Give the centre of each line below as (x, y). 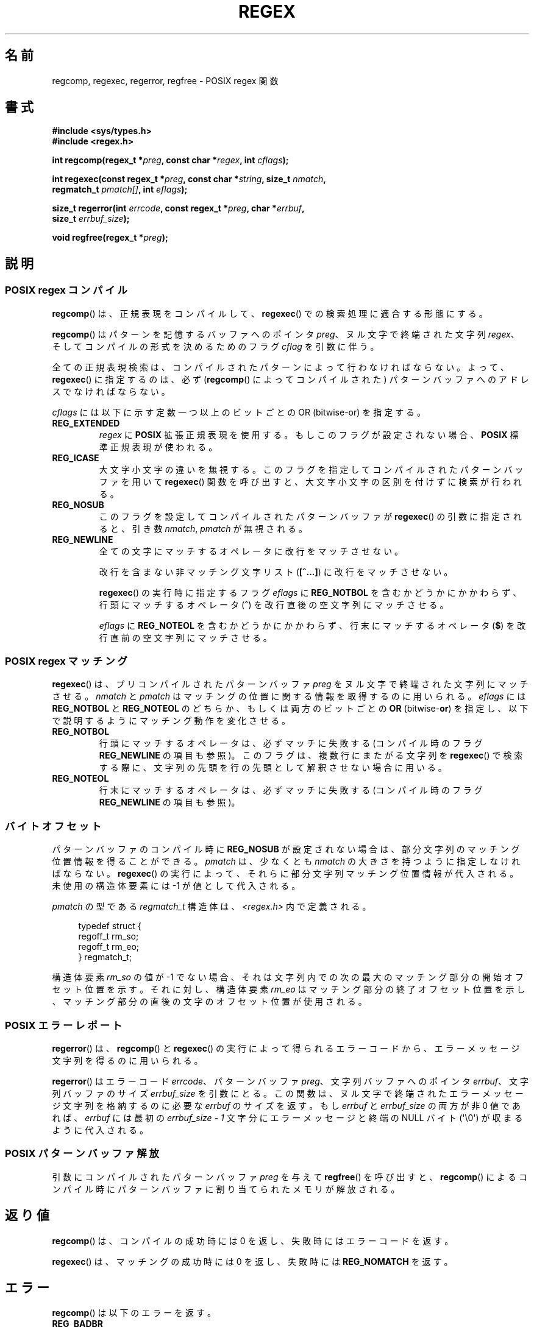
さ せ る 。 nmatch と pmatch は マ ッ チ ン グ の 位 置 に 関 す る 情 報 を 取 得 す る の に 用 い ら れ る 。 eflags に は (289, 696)
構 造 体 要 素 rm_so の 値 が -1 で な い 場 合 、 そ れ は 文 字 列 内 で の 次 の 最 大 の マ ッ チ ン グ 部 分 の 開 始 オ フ (288, 977)
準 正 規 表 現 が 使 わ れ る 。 (158, 447)
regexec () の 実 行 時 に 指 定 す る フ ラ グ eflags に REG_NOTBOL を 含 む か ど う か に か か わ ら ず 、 (310, 592)
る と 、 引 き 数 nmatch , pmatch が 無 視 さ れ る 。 (203, 528)
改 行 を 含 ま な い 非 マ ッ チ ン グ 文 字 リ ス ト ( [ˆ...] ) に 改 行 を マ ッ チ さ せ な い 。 (276, 571)
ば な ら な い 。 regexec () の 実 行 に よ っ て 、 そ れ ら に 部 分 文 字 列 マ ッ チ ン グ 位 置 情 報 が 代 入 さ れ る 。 (285, 874)
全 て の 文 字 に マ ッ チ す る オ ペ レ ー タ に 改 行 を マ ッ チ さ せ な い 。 (251, 551)
